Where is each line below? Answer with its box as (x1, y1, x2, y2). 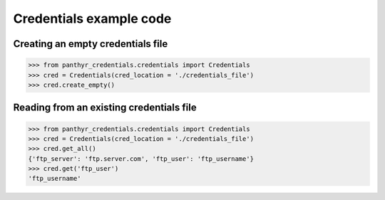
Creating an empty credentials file (13, 38, 168, 50)
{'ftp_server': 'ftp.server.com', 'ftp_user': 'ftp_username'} (28, 154, 255, 163)
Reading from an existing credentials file (13, 102, 197, 114)
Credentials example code (13, 11, 172, 26)
